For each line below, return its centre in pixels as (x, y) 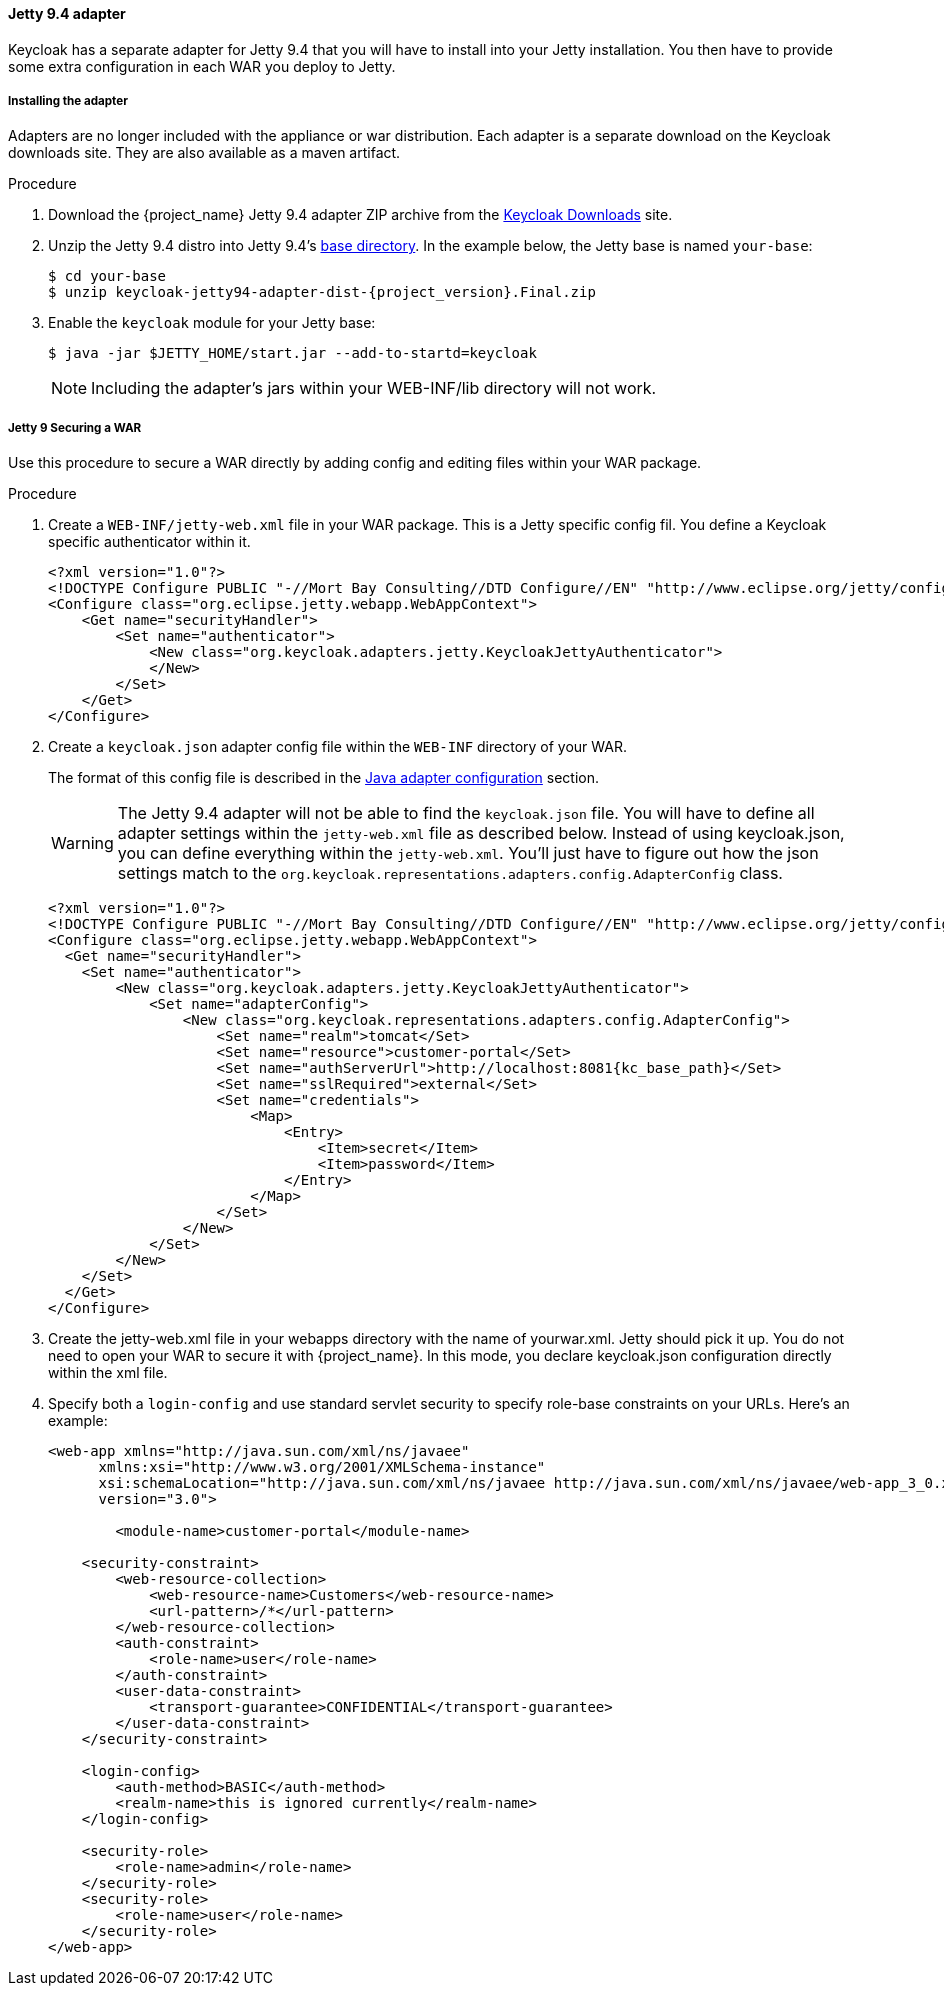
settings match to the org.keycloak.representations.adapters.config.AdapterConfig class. (450, 873)
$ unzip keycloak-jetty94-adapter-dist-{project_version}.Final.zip (322, 292)
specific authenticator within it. (149, 542)
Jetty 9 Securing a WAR (75, 427)
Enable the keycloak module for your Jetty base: (212, 323)
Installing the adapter (68, 101)
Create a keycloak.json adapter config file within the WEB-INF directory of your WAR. (338, 747)
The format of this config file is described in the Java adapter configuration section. (324, 778)
